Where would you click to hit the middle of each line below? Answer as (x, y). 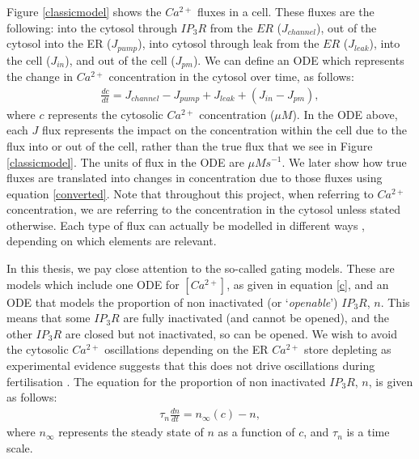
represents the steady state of (131, 432)
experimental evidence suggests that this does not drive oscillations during (191, 365)
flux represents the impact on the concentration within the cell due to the (224, 130)
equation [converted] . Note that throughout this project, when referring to (190, 193)
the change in (40, 76)
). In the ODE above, (345, 114)
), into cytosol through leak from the (229, 43)
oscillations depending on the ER (186, 349)
